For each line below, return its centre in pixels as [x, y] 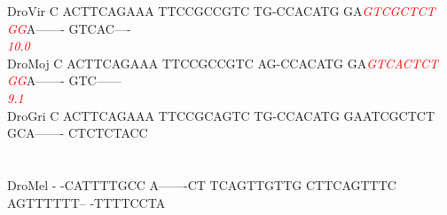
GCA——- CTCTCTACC [78, 133]
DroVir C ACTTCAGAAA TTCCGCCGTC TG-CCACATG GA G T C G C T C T [221, 11]
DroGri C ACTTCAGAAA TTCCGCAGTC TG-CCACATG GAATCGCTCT [221, 115]
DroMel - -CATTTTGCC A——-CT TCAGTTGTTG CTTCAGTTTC [202, 184]
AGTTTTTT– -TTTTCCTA [86, 202]
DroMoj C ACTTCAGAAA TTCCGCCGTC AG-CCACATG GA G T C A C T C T [223, 63]
